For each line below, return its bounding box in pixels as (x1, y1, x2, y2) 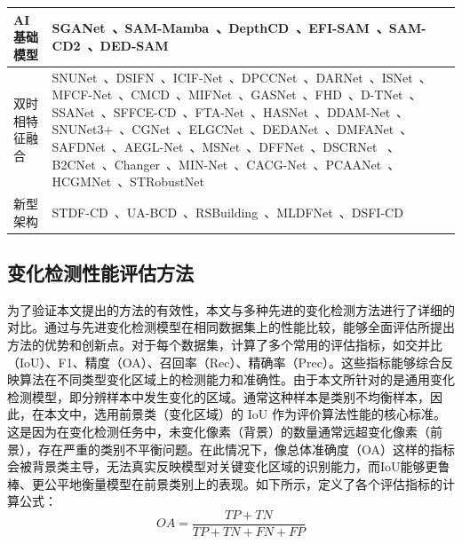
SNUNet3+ (52, 120, 114, 138)
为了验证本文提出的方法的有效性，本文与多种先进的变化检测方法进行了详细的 (7, 300, 455, 319)
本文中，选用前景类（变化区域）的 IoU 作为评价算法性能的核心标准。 (44, 405, 446, 423)
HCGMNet (52, 172, 112, 191)
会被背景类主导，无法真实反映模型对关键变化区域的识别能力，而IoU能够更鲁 (7, 457, 450, 476)
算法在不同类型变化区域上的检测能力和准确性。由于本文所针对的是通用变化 (19, 370, 455, 389)
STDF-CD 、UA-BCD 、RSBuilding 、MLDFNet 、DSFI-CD (52, 202, 403, 221)
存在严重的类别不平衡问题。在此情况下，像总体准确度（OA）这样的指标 (37, 439, 455, 458)
